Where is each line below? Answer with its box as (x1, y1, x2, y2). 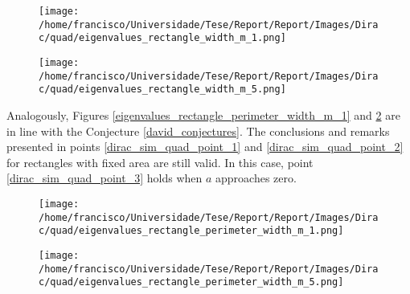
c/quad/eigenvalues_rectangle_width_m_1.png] (39, 32, 286, 44)
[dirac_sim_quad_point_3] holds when (6, 169, 203, 186)
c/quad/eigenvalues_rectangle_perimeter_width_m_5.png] (39, 276, 344, 288)
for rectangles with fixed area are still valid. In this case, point (6, 153, 314, 170)
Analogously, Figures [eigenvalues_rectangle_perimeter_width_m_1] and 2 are (6, 106, 400, 123)
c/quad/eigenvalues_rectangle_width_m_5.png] (39, 84, 286, 96)
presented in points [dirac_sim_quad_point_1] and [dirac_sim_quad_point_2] (6, 138, 404, 155)
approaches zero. (215, 169, 297, 186)
